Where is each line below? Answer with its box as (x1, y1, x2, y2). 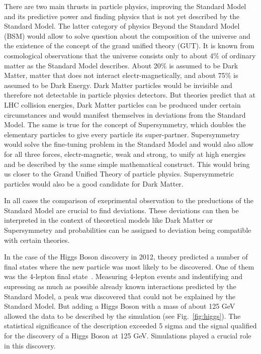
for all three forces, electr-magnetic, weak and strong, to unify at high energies (4, 148, 246, 159)
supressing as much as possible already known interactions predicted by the (4, 281, 236, 292)
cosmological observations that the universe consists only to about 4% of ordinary (4, 50, 256, 60)
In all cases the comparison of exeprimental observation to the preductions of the (4, 195, 253, 206)
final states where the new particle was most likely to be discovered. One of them (4, 261, 254, 272)
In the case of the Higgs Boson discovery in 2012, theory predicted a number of (4, 251, 248, 262)
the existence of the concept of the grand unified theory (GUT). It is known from (4, 40, 254, 51)
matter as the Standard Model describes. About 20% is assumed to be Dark (4, 60, 238, 70)
